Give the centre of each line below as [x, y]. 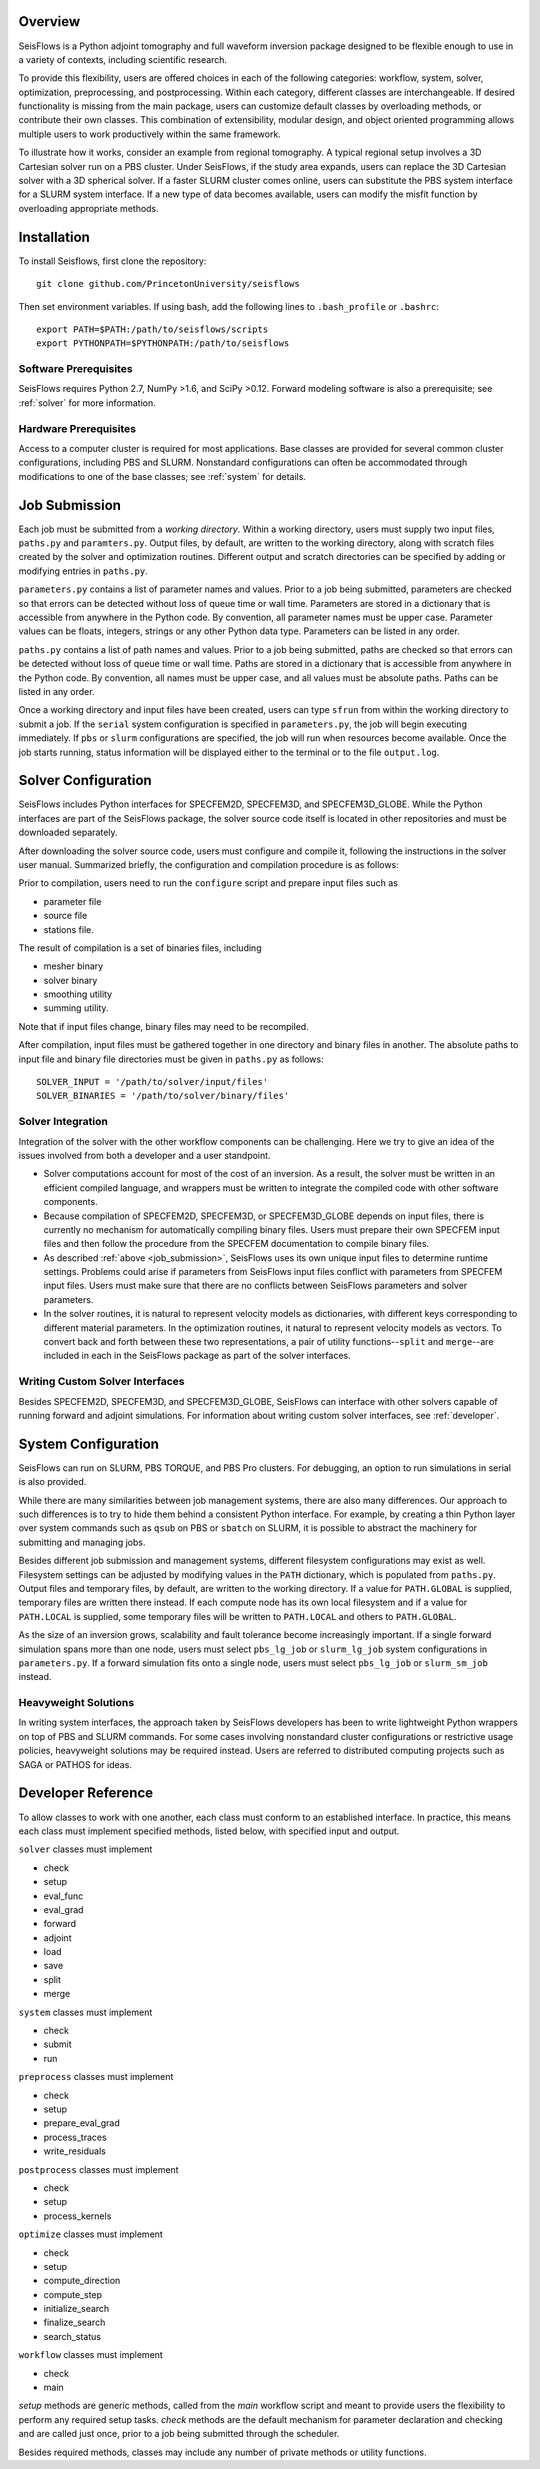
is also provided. [52, 1482]
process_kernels [77, 2216]
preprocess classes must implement [96, 2077]
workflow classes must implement [91, 2355]
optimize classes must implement [91, 2234]
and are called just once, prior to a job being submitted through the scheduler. [179, 2434]
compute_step [73, 2294]
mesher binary [73, 966]
